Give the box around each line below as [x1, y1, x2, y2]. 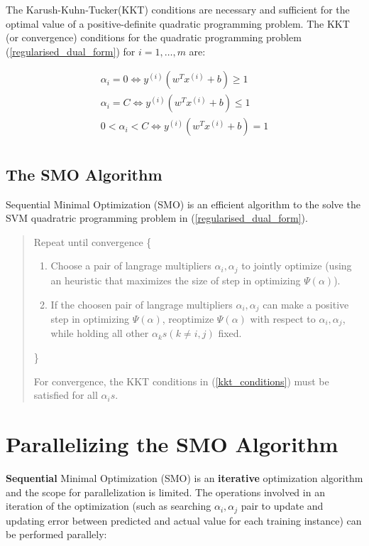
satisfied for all [33, 387, 98, 402]
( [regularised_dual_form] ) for [6, 43, 136, 58]
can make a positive [263, 296, 349, 311]
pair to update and [241, 498, 324, 513]
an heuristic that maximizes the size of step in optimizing [50, 272, 301, 287]
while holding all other [50, 326, 149, 341]
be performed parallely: [6, 527, 107, 542]
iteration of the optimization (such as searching [6, 498, 211, 513]
